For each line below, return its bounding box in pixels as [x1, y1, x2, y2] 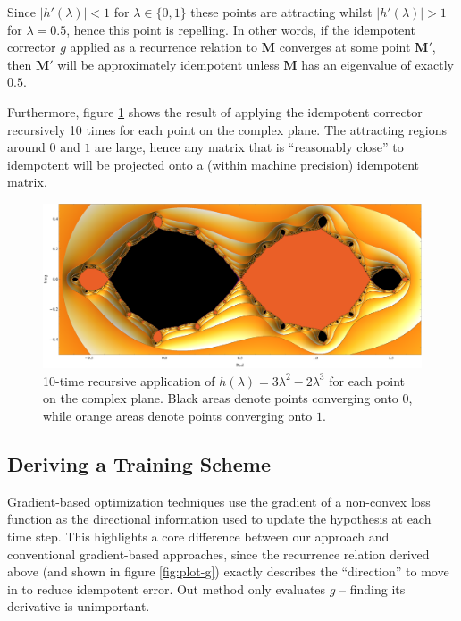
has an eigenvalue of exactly [301, 55, 454, 73]
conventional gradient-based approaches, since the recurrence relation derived [7, 544, 430, 563]
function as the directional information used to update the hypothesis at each [7, 509, 432, 528]
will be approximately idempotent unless [57, 55, 280, 73]
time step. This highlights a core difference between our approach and [7, 526, 390, 545]
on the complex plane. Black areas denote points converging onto [43, 389, 398, 407]
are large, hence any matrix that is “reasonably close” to [95, 138, 404, 156]
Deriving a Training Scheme [7, 449, 271, 477]
